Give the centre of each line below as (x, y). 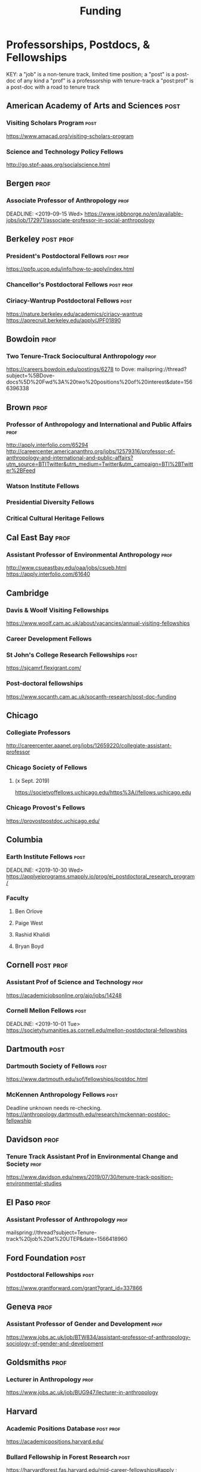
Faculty (17, 898)
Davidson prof (33, 1140)
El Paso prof (28, 1202)
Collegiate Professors (38, 732)
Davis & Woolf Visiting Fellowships (57, 610)
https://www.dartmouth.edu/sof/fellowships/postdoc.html (77, 1079)
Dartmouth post (35, 1049)
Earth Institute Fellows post (46, 857)
